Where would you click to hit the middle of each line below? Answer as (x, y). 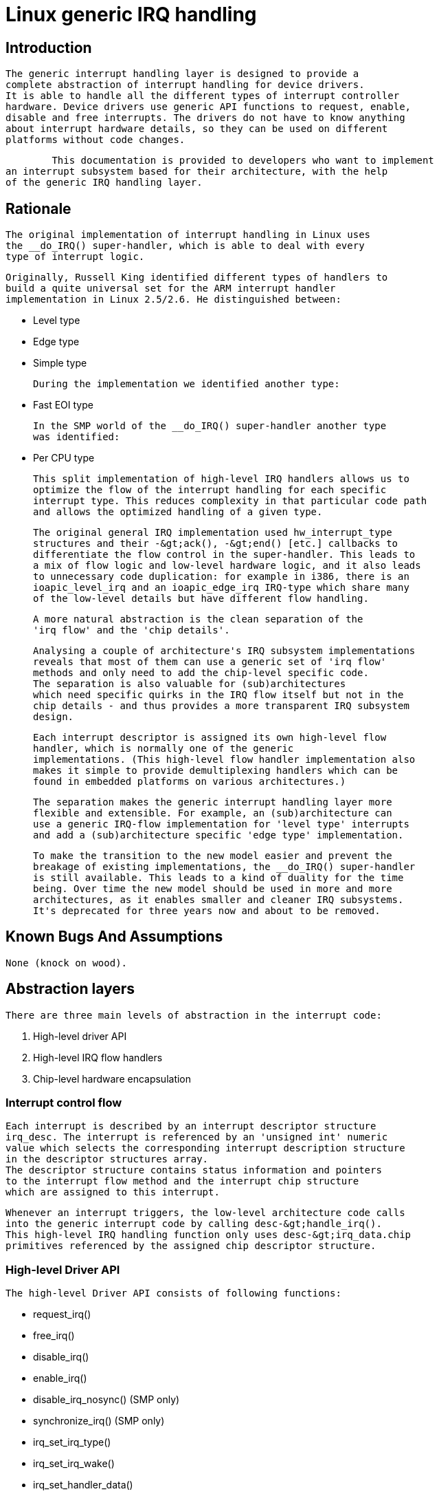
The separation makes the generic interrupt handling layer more (213, 802)
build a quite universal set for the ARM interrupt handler (171, 289)
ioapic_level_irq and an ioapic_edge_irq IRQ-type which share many (221, 588)
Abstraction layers (70, 989)
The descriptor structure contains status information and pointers (194, 1170)
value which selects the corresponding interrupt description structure (205, 1148)
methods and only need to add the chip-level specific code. (201, 673)
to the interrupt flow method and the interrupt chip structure (182, 1181)
